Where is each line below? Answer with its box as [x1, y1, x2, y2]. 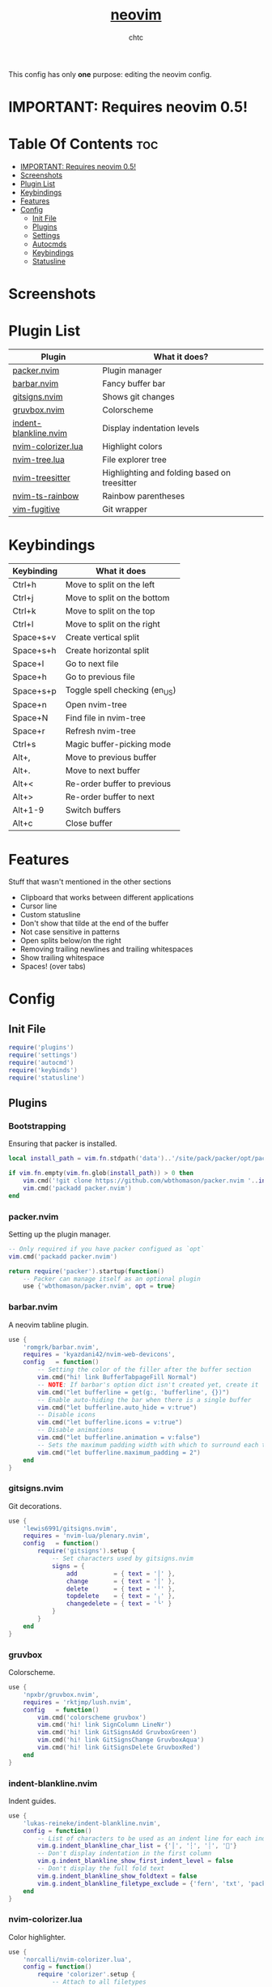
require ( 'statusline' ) [8, 1074, 85, 1082]
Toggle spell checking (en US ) [65, 685, 176, 698]
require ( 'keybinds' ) [8, 1066, 79, 1075]
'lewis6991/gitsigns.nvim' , [23, 1524, 117, 1532]
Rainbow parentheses [102, 490, 185, 502]
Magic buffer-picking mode [65, 739, 172, 750]
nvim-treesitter [12, 472, 71, 484]
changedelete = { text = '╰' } [66, 1600, 172, 1608]
